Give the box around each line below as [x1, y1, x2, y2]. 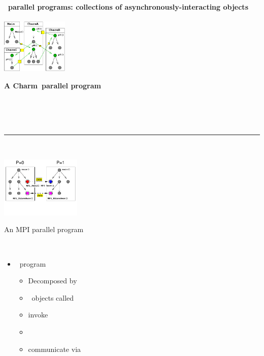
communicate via [28, 343, 81, 354]
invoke [28, 309, 48, 320]
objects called [31, 292, 74, 303]
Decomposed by [28, 275, 77, 286]
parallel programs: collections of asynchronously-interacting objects [8, 1, 248, 12]
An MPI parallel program [4, 224, 84, 235]
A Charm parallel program [4, 80, 101, 91]
